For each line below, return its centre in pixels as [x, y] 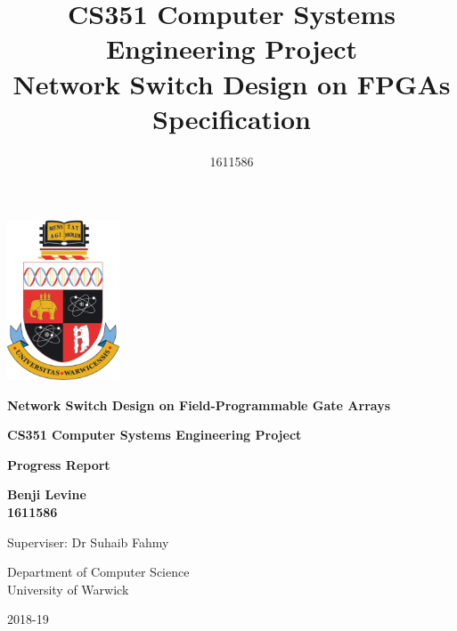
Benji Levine [47, 494]
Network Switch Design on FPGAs [232, 83]
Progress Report [59, 464]
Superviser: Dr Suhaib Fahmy [88, 542]
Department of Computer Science [98, 572]
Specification [232, 118]
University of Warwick [68, 589]
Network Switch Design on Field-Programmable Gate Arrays [199, 404]
